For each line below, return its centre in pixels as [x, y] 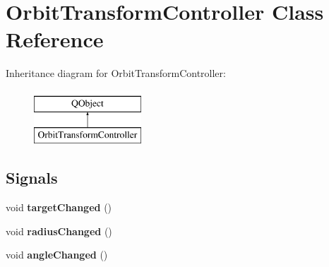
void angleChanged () [57, 255]
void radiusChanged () [59, 231]
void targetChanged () [59, 207]
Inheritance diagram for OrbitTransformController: [116, 73]
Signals [32, 178]
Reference [55, 39]
